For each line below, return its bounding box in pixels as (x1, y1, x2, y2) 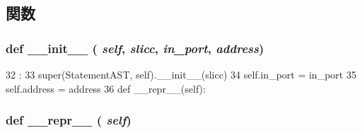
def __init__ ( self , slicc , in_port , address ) (6, 39, 264, 57)
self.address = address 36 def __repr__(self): (6, 81, 206, 96)
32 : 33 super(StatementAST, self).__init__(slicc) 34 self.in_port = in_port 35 (6, 67, 356, 81)
